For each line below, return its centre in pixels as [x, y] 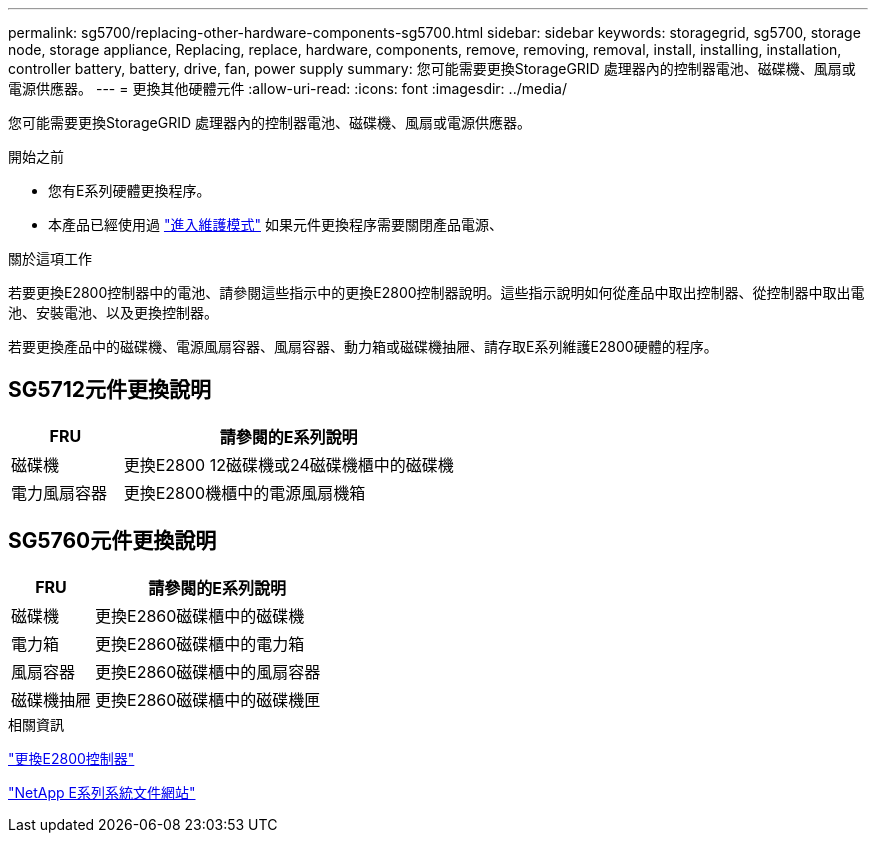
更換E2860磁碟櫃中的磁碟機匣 [208, 699]
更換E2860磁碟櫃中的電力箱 [200, 643]
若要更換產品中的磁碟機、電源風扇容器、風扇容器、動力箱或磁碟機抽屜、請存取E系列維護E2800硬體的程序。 [363, 346]
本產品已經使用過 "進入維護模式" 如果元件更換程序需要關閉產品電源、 [275, 224]
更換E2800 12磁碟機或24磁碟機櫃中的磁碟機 [288, 464]
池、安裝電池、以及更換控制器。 [113, 312]
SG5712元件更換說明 [110, 390]
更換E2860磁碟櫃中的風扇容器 [208, 671]
